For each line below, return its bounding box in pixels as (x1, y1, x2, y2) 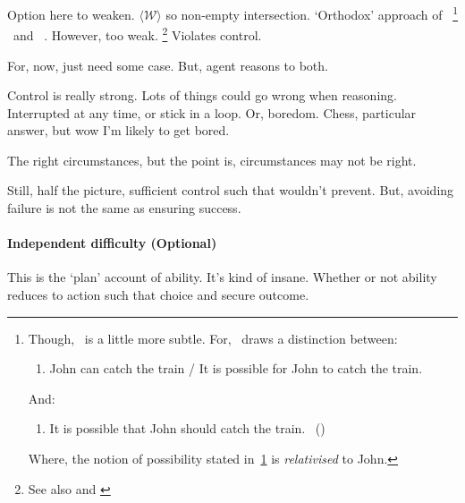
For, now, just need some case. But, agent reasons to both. (7, 55, 328, 74)
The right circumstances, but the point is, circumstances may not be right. (7, 150, 417, 169)
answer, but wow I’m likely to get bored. (7, 121, 230, 140)
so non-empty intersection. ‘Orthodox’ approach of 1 (165, 3, 458, 23)
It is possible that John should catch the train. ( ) (49, 419, 325, 438)
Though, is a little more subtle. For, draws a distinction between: (28, 328, 398, 347)
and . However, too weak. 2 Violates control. (13, 23, 262, 44)
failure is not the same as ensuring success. (7, 199, 241, 217)
